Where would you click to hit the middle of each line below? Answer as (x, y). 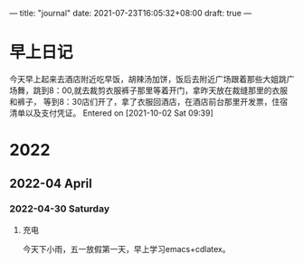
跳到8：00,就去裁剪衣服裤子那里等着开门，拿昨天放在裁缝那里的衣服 (161, 90)
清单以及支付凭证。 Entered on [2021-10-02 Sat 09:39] (112, 113)
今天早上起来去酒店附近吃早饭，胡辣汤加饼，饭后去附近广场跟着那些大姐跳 (148, 79)
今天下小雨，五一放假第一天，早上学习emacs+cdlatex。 (126, 249)
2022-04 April (51, 183)
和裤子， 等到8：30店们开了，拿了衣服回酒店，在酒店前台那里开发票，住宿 (149, 101)
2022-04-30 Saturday (60, 209)
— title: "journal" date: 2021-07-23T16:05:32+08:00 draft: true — (131, 13)
